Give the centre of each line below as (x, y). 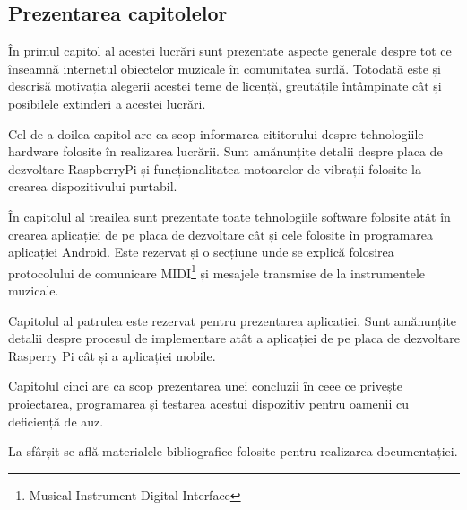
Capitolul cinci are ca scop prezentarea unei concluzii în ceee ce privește (206, 386)
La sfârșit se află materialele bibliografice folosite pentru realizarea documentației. (233, 451)
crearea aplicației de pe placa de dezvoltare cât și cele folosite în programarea (221, 234)
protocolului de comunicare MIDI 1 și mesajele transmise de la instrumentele (217, 271)
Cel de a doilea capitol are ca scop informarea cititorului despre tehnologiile (216, 133)
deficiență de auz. (56, 421)
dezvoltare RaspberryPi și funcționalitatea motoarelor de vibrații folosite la (215, 168)
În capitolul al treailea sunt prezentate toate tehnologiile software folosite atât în (229, 216)
